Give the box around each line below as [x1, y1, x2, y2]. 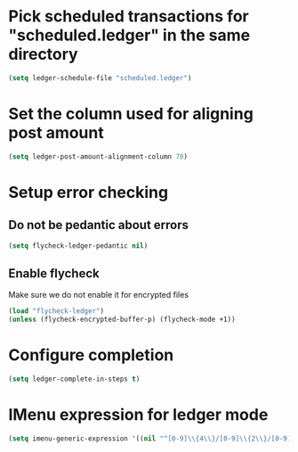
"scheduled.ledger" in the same [8, 25, 251, 45]
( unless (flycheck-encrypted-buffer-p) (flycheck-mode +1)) [8, 315, 237, 325]
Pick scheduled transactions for [8, 6, 250, 27]
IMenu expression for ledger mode [8, 405, 269, 425]
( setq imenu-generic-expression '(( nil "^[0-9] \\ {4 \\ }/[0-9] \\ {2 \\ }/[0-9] [8, 434, 292, 443]
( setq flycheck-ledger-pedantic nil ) [8, 241, 149, 251]
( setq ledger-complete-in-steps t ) [8, 374, 141, 383]
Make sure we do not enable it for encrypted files [8, 290, 189, 300]
